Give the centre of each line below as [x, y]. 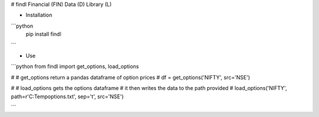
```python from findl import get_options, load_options [75, 66]
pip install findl [43, 34]
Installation [39, 15]
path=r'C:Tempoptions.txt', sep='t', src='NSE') [67, 96]
